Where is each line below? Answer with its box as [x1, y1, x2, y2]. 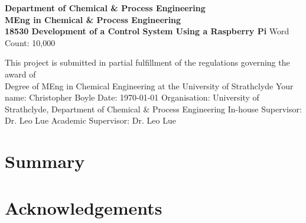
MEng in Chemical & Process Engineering [5, 13, 181, 25]
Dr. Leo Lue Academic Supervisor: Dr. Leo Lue [5, 114, 176, 127]
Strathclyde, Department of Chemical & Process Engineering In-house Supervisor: [5, 102, 302, 115]
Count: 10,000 [5, 36, 56, 49]
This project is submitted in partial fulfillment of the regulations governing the [5, 56, 290, 69]
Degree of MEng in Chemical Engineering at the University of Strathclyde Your [5, 79, 294, 92]
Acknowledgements [5, 195, 162, 219]
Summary [5, 149, 85, 173]
